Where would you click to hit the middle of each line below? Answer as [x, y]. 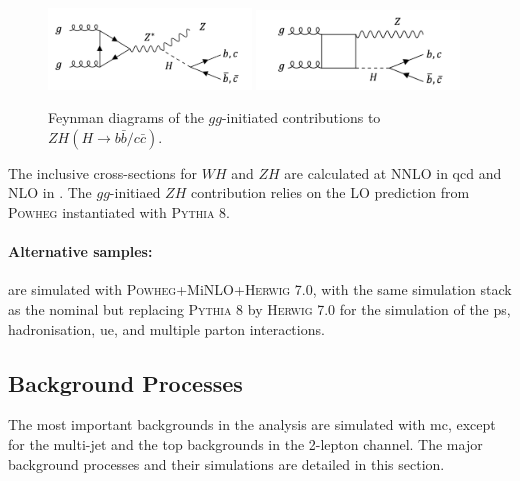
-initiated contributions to [301, 117]
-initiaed [135, 192]
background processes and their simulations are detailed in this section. [226, 463]
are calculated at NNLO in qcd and [393, 172]
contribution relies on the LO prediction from [330, 192]
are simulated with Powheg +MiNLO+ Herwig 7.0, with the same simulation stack [260, 289]
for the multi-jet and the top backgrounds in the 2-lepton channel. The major [245, 444]
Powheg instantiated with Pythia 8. [119, 212]
